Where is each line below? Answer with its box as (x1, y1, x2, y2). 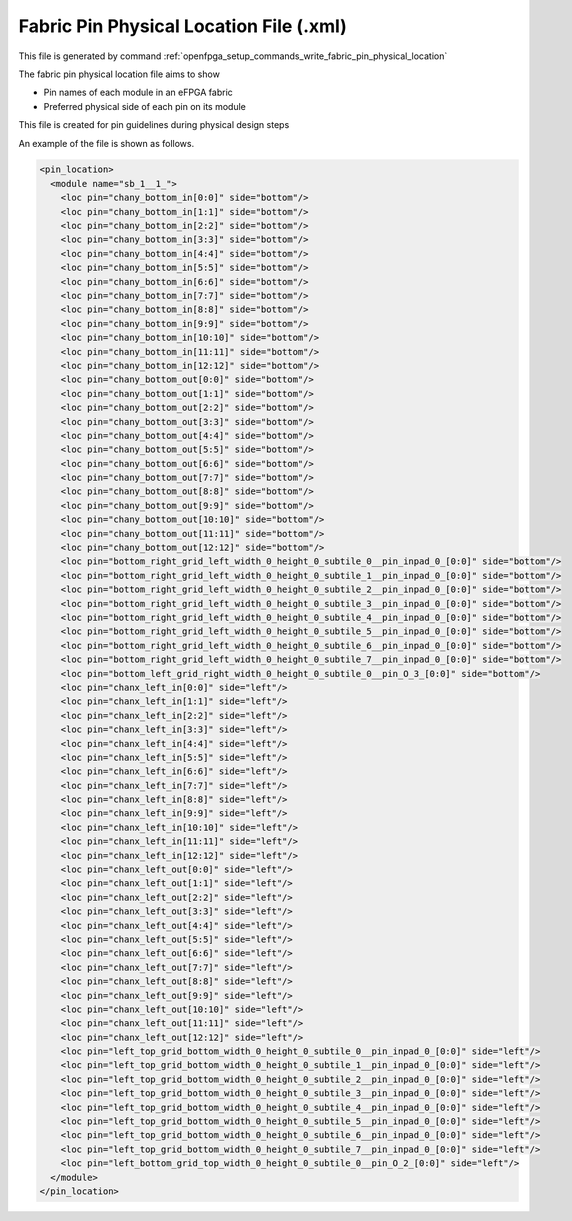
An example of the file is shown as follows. (18, 137, 195, 149)
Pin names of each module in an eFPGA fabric (43, 86, 234, 99)
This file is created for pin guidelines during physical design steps (18, 119, 290, 131)
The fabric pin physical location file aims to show (18, 68, 220, 80)
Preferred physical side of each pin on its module (43, 100, 247, 112)
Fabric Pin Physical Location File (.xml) (18, 15, 347, 37)
